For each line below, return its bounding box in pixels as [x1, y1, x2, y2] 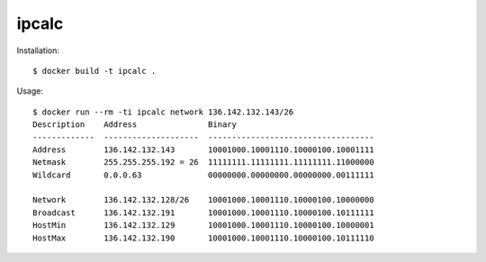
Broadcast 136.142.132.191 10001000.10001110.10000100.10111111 [32, 207, 374, 218]
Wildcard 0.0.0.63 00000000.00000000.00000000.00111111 [32, 169, 374, 180]
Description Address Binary [32, 120, 238, 130]
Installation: [16, 45, 60, 56]
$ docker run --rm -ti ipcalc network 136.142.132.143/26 [32, 106, 294, 117]
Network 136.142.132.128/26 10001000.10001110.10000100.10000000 [32, 194, 374, 205]
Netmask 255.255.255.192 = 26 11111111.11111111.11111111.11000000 [32, 158, 374, 167]
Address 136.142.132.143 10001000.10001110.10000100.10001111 [32, 144, 374, 155]
